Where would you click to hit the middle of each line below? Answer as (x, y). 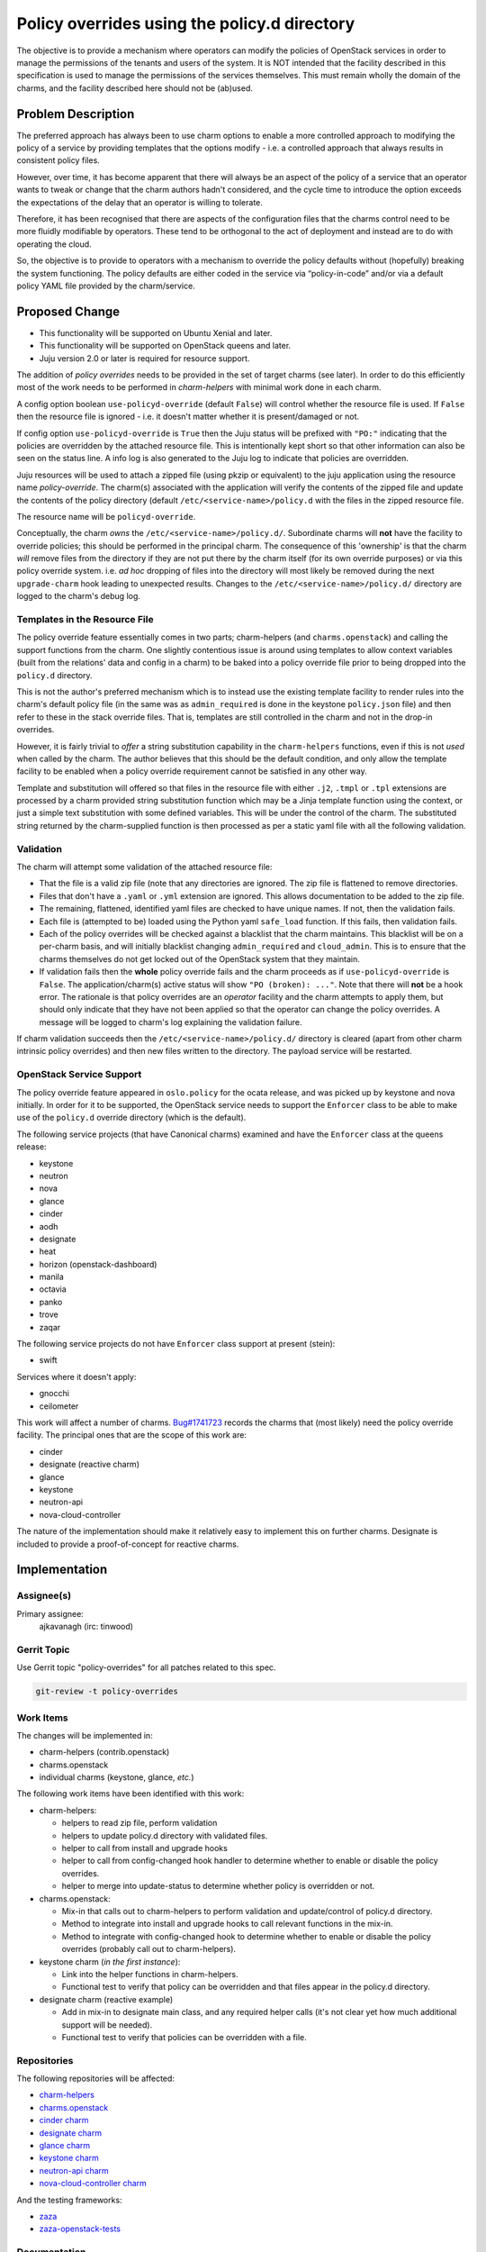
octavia (53, 1289)
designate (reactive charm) (89, 1465)
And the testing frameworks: (69, 2200)
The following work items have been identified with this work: (130, 1793)
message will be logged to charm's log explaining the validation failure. (171, 1022)
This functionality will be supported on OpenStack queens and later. (165, 346)
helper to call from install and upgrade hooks (145, 1848)
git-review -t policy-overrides (107, 1692)
